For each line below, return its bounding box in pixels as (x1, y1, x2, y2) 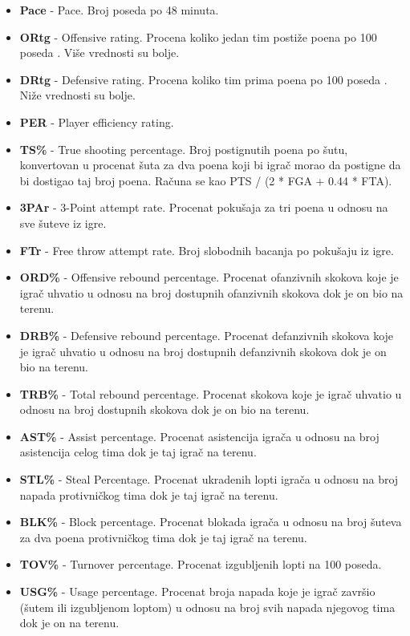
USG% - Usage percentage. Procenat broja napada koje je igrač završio (19, 583, 375, 600)
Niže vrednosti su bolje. (19, 87, 136, 103)
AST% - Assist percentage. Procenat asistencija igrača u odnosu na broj (19, 427, 380, 444)
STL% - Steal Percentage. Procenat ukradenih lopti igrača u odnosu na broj (19, 471, 399, 488)
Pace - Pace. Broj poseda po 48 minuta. (19, 2, 219, 18)
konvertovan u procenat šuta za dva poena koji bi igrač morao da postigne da (19, 156, 401, 173)
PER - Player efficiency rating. (19, 113, 174, 130)
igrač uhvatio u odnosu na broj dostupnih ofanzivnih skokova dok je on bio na (19, 284, 404, 301)
